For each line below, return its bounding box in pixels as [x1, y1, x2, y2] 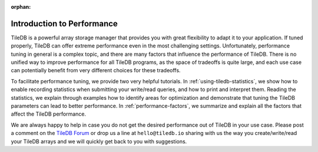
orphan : [11, 4, 31, 10]
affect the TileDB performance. [11, 110, 87, 117]
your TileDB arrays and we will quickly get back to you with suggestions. [11, 138, 187, 145]
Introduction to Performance [11, 18, 118, 29]
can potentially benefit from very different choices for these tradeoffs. [11, 67, 181, 74]
